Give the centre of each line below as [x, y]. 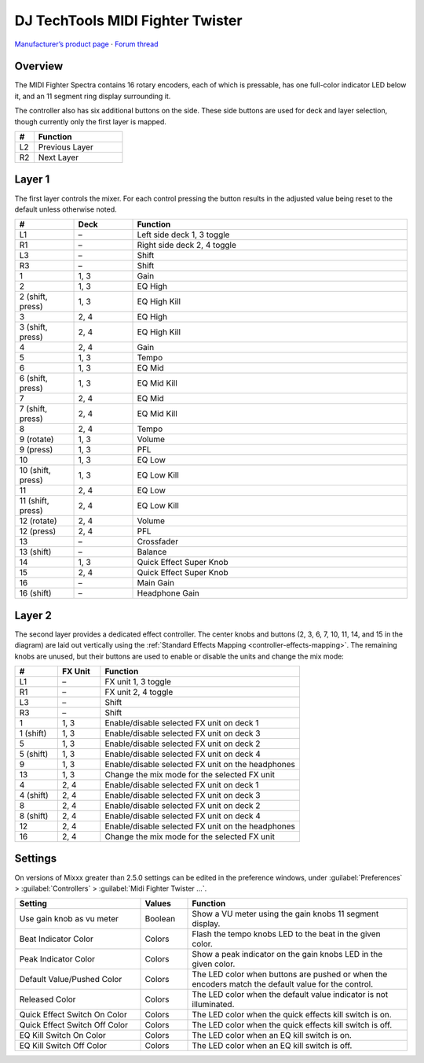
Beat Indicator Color [57, 939]
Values [158, 903]
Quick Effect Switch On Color [73, 1015]
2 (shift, [33, 297]
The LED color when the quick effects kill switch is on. [292, 1015]
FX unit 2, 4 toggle [139, 692]
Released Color [48, 999]
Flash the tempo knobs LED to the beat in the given [286, 934]
